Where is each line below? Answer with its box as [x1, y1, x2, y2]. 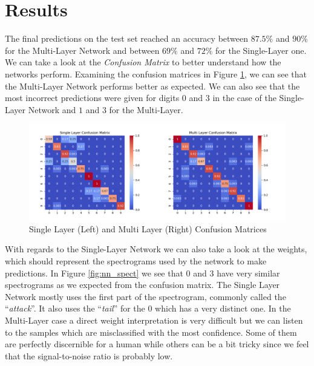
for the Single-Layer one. [215, 44, 307, 56]
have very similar [217, 266, 280, 279]
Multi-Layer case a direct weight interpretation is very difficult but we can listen [5, 314, 303, 327]
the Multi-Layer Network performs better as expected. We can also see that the [5, 79, 300, 92]
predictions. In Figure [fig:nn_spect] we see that [5, 266, 183, 279]
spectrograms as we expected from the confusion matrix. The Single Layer [5, 278, 280, 291]
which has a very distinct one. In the [155, 302, 291, 315]
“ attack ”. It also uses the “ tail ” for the [5, 302, 145, 315]
